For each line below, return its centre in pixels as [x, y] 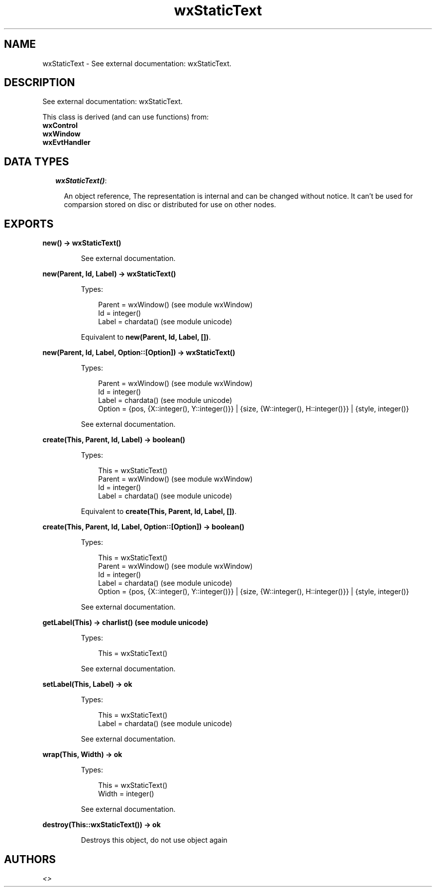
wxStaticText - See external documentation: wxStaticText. [137, 63]
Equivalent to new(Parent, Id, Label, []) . [146, 337]
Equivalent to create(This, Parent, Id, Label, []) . [159, 511]
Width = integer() [126, 794]
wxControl [60, 126]
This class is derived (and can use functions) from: [126, 117]
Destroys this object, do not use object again [154, 840]
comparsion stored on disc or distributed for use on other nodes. [170, 205]
